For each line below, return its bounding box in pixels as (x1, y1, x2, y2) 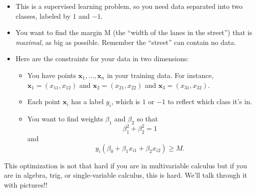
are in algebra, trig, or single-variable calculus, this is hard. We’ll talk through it (4, 170, 247, 180)
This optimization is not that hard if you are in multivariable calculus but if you (4, 160, 247, 170)
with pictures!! (4, 179, 48, 190)
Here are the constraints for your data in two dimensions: (15, 53, 189, 64)
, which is (111, 96, 140, 107)
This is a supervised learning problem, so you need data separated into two (15, 1, 243, 11)
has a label (71, 96, 104, 107)
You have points (27, 70, 76, 80)
